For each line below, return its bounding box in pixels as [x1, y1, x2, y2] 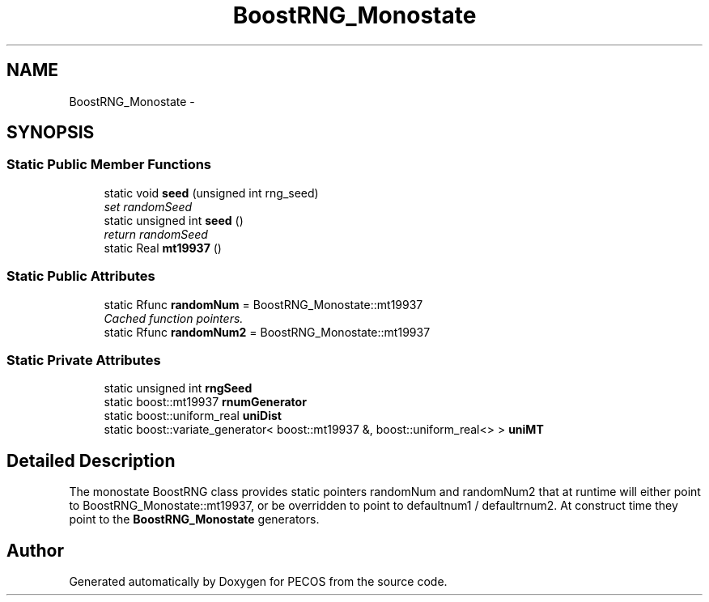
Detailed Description [6, 450, 176, 471]
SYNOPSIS [6, 122, 95, 143]
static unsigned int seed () [104, 213, 244, 227]
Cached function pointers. [104, 311, 244, 325]
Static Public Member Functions [6, 156, 212, 173]
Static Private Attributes [6, 351, 161, 368]
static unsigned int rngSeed [104, 381, 253, 396]
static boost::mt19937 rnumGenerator [104, 395, 307, 409]
